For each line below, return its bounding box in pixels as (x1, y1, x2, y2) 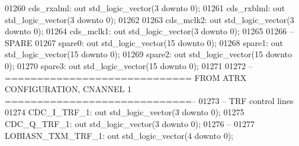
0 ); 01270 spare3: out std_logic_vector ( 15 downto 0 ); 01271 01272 (5, 59, 246, 72)
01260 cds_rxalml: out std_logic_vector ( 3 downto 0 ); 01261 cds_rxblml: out (5, 2, 285, 14)
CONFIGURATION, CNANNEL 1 (5, 83, 131, 95)
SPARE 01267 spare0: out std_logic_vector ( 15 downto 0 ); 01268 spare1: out (5, 36, 284, 48)
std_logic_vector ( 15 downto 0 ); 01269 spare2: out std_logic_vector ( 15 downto (5, 48, 292, 60)
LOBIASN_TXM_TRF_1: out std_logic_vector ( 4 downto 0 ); (5, 129, 233, 141)
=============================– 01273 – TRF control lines (5, 94, 294, 106)
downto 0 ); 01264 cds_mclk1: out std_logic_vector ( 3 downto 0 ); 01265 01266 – (5, 25, 294, 37)
